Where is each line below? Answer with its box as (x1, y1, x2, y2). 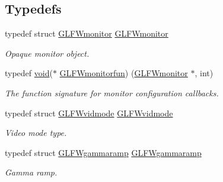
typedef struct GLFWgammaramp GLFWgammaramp (5, 146, 202, 158)
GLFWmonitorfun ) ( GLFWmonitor (59, 67, 188, 79)
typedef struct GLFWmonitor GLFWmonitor (5, 27, 168, 40)
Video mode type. (5, 126, 67, 139)
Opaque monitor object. (5, 47, 90, 59)
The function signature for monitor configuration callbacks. (5, 86, 219, 99)
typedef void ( (5, 67, 53, 79)
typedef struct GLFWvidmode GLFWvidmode (5, 106, 173, 119)
